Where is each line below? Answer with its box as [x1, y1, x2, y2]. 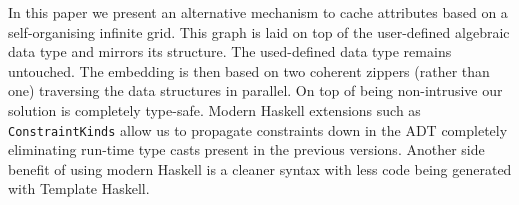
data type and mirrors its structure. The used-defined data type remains [8, 41, 452, 62]
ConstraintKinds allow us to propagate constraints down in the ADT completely [8, 119, 508, 140]
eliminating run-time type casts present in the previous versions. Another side [8, 139, 485, 160]
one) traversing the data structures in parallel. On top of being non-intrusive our [8, 80, 503, 101]
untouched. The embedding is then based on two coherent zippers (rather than [8, 60, 490, 81]
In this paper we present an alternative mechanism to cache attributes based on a [8, 2, 508, 22]
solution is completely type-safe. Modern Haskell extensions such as [8, 99, 421, 120]
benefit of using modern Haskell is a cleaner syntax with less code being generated [8, 158, 512, 179]
